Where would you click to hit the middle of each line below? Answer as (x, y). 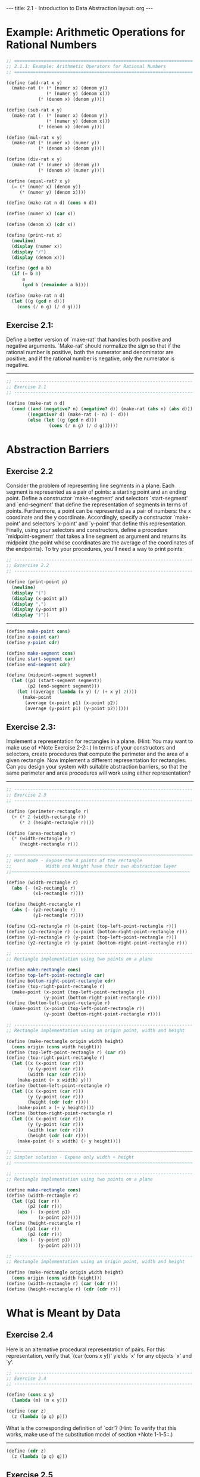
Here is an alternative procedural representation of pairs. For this (86, 1349)
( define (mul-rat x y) (34, 137)
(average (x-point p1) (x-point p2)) (71, 703)
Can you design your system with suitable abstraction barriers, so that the (97, 767)
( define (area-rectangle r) (41, 833)
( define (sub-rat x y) (34, 110)
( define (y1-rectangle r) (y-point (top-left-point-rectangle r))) (92, 937)
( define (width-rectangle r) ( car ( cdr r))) (62, 1283)
